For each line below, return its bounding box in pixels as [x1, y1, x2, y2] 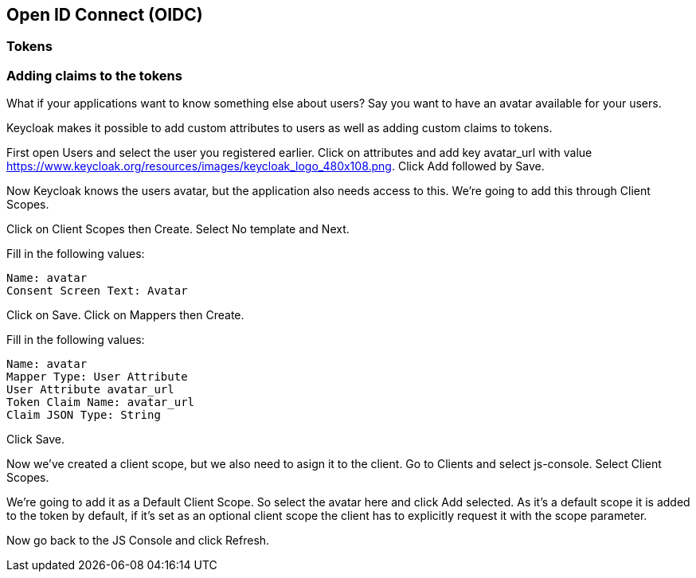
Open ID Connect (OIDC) [6, 5, 203, 25]
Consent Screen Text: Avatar [6, 284, 188, 298]
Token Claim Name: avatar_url [6, 396, 195, 409]
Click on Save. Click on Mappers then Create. [6, 308, 244, 322]
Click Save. [6, 432, 65, 447]
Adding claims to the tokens [6, 67, 182, 84]
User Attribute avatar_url [6, 383, 174, 396]
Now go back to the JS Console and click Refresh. [6, 533, 270, 548]
